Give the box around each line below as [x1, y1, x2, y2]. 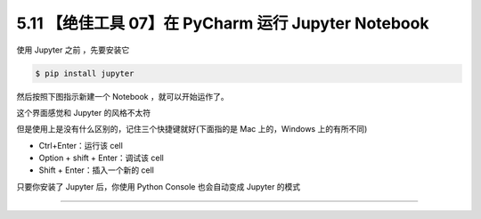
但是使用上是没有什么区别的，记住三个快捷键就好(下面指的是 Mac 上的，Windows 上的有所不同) [16, 124, 368, 134]
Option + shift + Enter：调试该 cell [38, 152, 164, 164]
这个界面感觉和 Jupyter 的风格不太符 [16, 107, 151, 118]
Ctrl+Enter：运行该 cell [38, 140, 124, 150]
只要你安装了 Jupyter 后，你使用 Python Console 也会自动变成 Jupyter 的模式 [16, 181, 301, 191]
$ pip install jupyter [35, 68, 135, 78]
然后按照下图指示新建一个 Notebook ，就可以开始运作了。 [16, 91, 229, 101]
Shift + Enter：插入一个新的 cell [38, 165, 155, 175]
